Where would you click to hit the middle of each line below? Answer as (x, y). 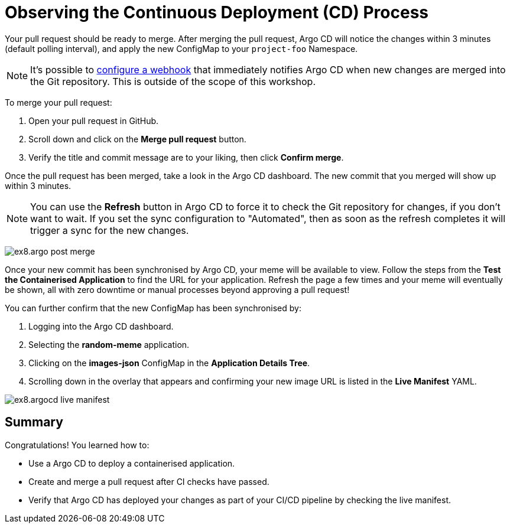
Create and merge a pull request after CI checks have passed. (149, 481)
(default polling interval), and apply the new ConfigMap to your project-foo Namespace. (181, 48)
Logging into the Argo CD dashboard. (101, 326)
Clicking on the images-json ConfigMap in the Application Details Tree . (169, 363)
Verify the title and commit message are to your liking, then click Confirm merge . (186, 157)
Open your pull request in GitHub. (94, 120)
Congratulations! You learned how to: (77, 445)
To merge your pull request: (59, 102)
